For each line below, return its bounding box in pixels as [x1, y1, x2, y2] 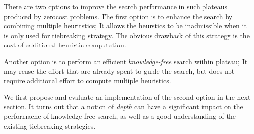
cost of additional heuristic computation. [4, 40, 126, 50]
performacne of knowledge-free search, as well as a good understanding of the [4, 111, 236, 121]
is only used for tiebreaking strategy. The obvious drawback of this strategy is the [4, 30, 250, 40]
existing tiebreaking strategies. [4, 120, 96, 131]
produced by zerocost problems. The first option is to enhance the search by [4, 11, 233, 21]
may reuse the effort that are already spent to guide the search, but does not [4, 66, 235, 76]
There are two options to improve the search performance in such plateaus [4, 1, 228, 11]
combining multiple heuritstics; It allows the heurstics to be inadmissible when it [4, 21, 247, 31]
